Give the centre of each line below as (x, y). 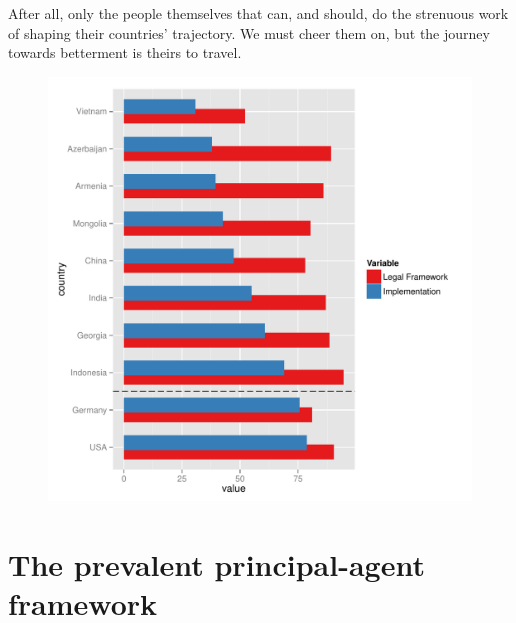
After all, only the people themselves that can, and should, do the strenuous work (258, 13)
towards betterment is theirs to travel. (125, 52)
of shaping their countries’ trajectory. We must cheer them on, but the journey (249, 32)
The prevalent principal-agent (216, 563)
